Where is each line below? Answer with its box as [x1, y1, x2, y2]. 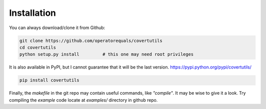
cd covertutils [19, 44, 56, 50]
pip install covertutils [19, 77, 80, 83]
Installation [9, 7, 56, 18]
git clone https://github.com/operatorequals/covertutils [19, 37, 163, 43]
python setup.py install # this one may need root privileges [19, 52, 194, 57]
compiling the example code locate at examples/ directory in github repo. [9, 97, 158, 103]
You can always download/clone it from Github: [9, 25, 105, 31]
